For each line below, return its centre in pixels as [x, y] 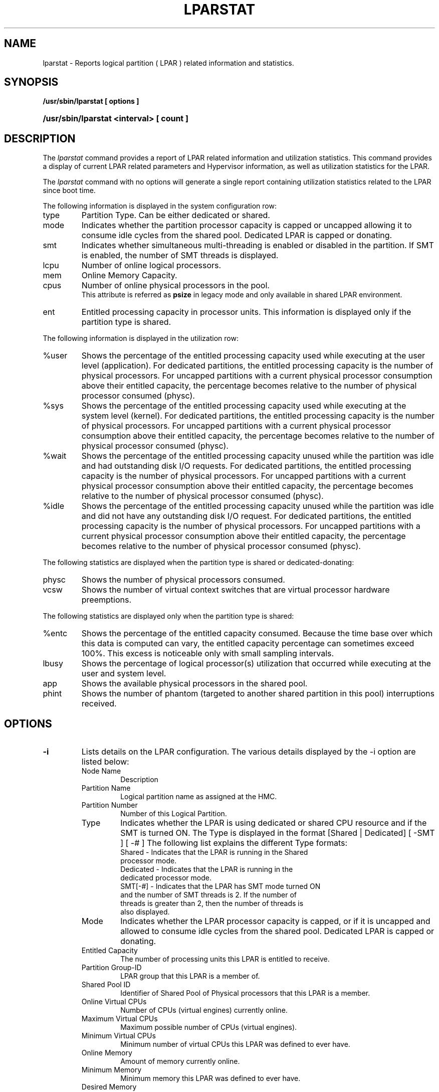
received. [99, 704]
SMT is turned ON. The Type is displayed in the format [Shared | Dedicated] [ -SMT [278, 833]
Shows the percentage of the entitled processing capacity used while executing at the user [253, 356]
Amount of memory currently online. [180, 1061]
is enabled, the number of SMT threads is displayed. [180, 255]
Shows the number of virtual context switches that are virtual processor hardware [236, 590]
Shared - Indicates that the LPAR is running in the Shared [214, 852]
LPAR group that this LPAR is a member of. [190, 976]
